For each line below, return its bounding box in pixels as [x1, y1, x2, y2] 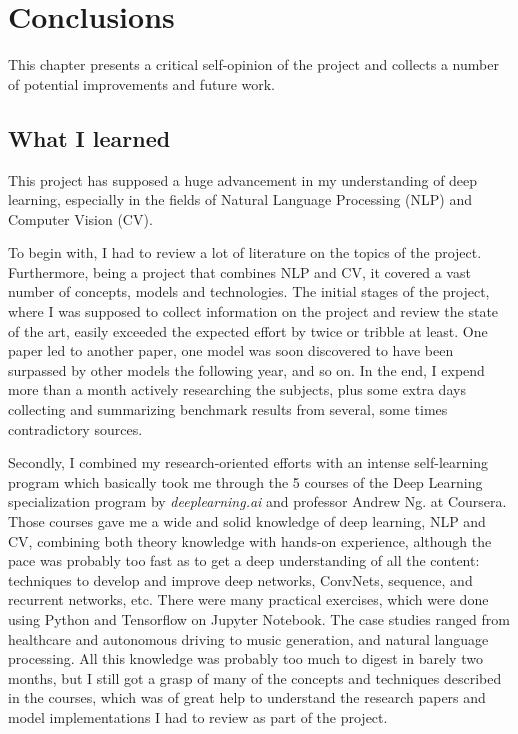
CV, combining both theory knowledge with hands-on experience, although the [8, 530, 492, 551]
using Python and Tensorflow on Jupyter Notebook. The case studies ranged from [8, 608, 510, 629]
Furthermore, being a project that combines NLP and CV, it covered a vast [8, 261, 471, 282]
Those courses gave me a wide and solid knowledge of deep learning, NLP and [8, 511, 486, 532]
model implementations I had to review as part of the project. [8, 706, 388, 727]
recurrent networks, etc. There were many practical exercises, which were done [8, 589, 489, 610]
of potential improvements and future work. [8, 73, 275, 94]
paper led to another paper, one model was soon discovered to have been [8, 340, 454, 361]
